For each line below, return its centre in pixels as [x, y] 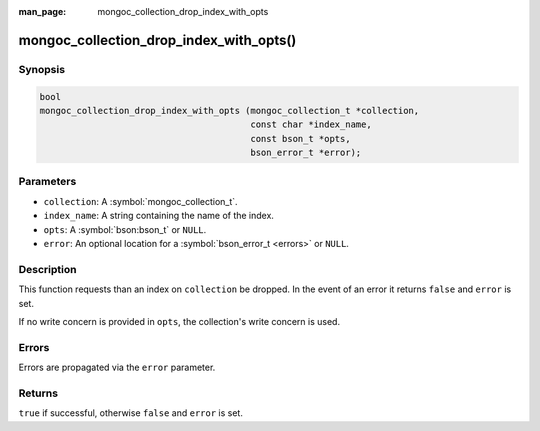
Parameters [47, 182]
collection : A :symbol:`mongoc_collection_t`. [141, 201]
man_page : [42, 11]
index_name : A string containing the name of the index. [159, 216]
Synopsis [41, 69]
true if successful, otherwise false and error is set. [131, 413]
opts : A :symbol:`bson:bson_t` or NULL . [125, 229]
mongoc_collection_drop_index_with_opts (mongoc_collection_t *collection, [229, 110]
